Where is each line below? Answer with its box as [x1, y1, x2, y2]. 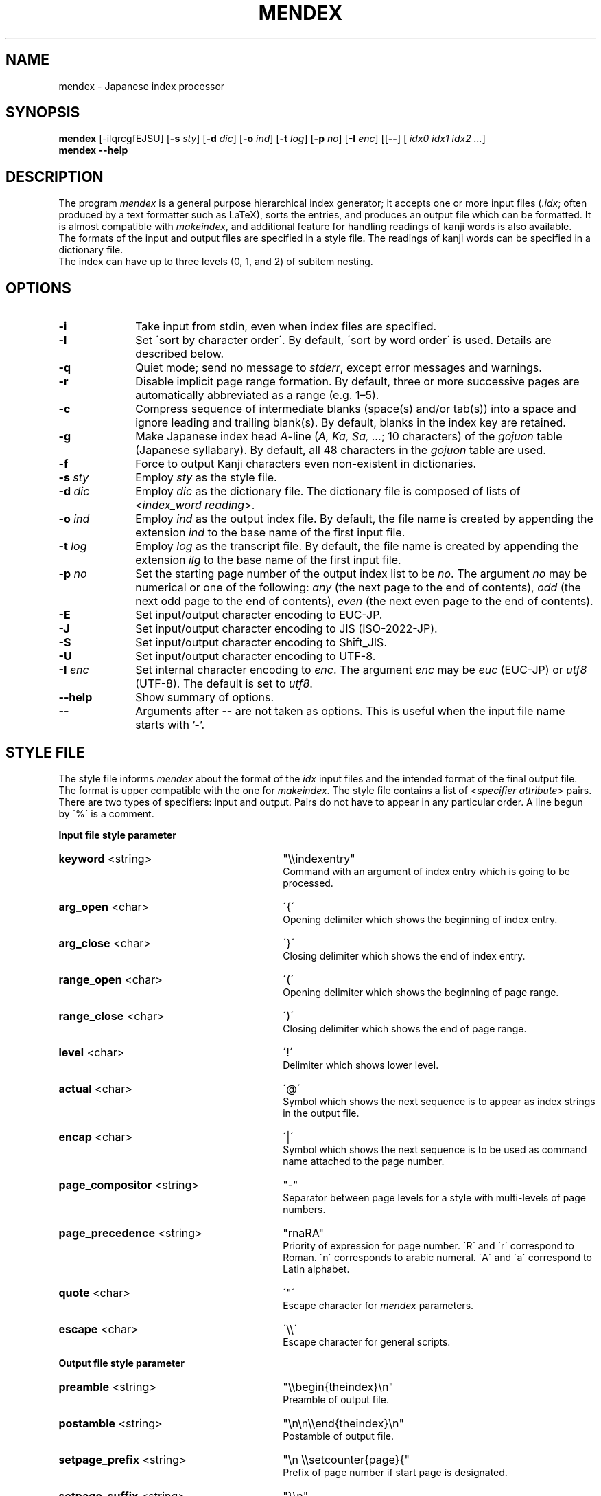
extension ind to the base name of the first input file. [135, 525, 405, 540]
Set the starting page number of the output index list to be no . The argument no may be [135, 567, 587, 581]
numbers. [283, 1203, 326, 1215]
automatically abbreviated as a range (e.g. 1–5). [135, 388, 379, 403]
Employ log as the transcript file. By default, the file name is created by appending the [135, 539, 579, 554]
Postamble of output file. [283, 1429, 394, 1442]
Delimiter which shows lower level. [283, 1058, 439, 1071]
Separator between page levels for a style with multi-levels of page [283, 1191, 586, 1203]
